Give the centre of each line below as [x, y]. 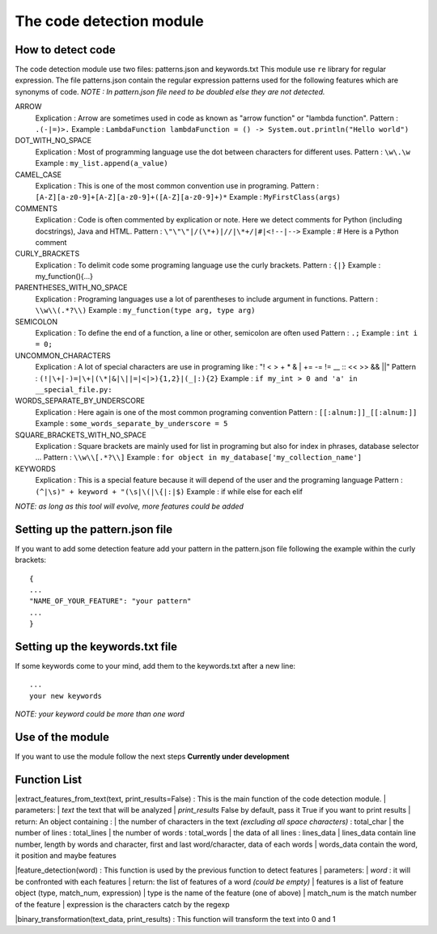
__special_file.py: [74, 389]
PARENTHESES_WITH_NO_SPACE [71, 288]
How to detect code [66, 50]
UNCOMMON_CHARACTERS [63, 355]
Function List [49, 779]
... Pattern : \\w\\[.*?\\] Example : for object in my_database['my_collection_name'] [199, 458]
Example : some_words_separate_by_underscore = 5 [132, 424]
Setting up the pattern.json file [94, 529]
